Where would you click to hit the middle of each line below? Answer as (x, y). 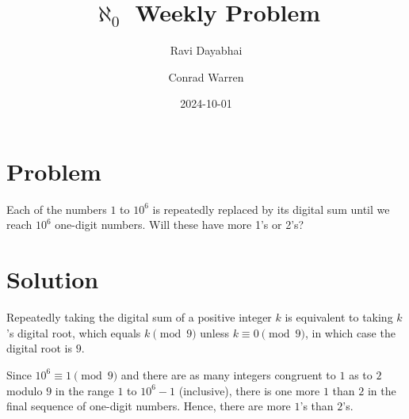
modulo (25, 390)
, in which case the (350, 332)
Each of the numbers (57, 209)
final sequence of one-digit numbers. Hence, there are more (149, 406)
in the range (84, 390)
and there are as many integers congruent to (228, 374)
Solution (53, 279)
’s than (317, 406)
